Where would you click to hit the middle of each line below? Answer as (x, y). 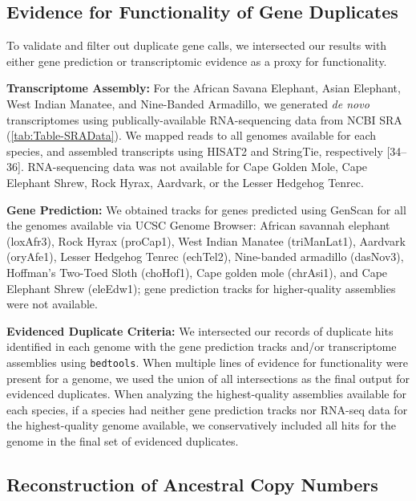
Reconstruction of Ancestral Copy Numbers (192, 484)
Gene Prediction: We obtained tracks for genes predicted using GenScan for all (206, 209)
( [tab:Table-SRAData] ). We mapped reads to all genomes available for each (192, 135)
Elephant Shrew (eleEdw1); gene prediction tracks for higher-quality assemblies (201, 288)
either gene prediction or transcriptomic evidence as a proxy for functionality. (197, 61)
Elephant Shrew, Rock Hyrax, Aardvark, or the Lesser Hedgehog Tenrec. (185, 182)
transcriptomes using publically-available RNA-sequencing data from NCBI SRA (204, 119)
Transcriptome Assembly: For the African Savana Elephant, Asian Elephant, (204, 88)
